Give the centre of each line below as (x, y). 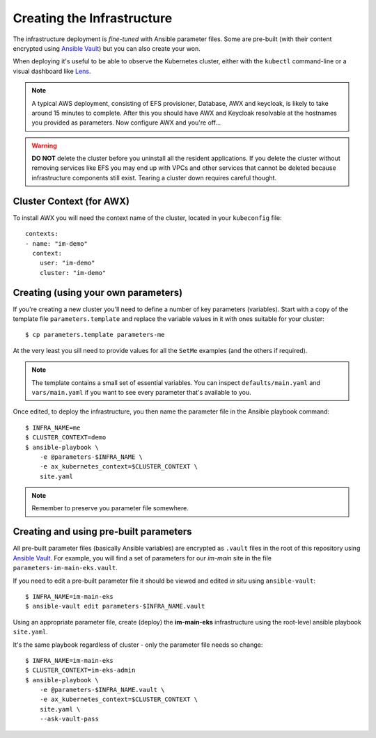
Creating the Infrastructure (93, 18)
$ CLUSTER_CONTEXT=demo (66, 438)
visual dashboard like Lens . (52, 71)
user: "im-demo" (67, 263)
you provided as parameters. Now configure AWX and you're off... (126, 123)
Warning (44, 146)
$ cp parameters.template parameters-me (95, 335)
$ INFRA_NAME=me (53, 427)
